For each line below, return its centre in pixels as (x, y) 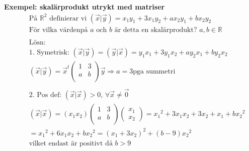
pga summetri (154, 71)
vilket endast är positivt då (71, 143)
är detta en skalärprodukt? (156, 30)
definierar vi (68, 18)
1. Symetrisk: (49, 52)
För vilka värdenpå (58, 30)
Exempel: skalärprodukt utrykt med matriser (85, 6)
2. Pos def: (45, 95)
